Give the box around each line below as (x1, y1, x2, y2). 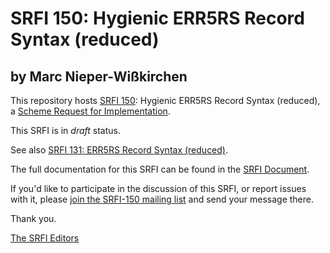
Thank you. (10, 213, 57, 224)
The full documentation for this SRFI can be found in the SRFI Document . (10, 163, 310, 175)
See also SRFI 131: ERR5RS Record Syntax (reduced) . (10, 144, 229, 156)
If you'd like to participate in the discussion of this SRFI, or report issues (10, 183, 307, 194)
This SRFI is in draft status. (10, 125, 121, 136)
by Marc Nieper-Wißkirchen (10, 68, 188, 85)
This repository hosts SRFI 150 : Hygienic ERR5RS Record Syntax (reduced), (10, 95, 321, 106)
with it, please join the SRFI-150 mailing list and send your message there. (10, 193, 315, 205)
